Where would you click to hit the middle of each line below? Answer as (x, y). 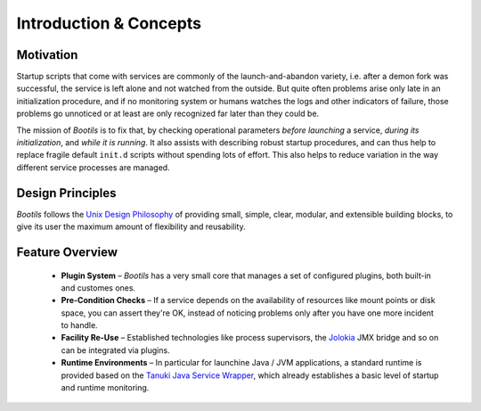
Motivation (47, 55)
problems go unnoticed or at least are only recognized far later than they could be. (168, 114)
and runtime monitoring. (105, 388)
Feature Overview (67, 252)
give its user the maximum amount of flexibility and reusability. (131, 226)
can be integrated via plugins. (115, 350)
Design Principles (66, 193)
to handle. (79, 325)
